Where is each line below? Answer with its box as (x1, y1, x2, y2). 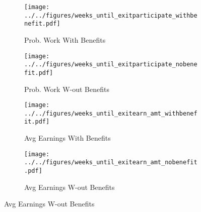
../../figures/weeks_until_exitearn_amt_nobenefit (24, 159, 197, 166)
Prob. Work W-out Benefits (24, 83, 109, 94)
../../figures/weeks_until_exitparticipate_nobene (24, 61, 197, 68)
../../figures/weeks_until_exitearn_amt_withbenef (24, 110, 197, 117)
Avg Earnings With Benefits (24, 133, 111, 143)
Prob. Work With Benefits (24, 34, 106, 45)
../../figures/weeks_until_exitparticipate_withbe (24, 12, 197, 19)
